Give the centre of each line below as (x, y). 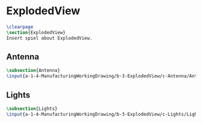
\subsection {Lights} (32, 109)
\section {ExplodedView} (36, 32)
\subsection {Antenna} (33, 71)
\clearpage (20, 27)
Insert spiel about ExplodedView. (50, 38)
